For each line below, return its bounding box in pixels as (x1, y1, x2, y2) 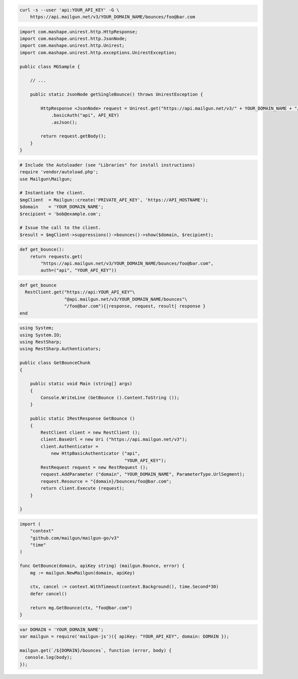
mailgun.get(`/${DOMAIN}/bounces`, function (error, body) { (19, 648, 172, 653)
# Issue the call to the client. (19, 225, 101, 231)
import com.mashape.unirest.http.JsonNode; (19, 35, 128, 41)
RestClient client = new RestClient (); (40, 430, 141, 435)
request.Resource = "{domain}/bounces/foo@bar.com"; (40, 478, 172, 484)
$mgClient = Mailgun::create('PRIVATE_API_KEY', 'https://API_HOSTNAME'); (19, 197, 209, 203)
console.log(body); (25, 655, 73, 660)
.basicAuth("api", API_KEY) (51, 113, 119, 118)
